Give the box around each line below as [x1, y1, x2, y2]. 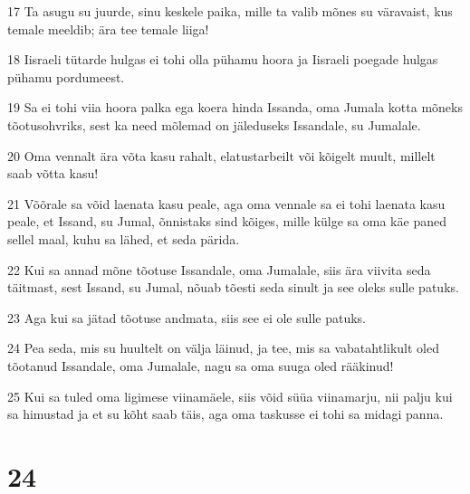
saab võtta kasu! [7, 164, 99, 183]
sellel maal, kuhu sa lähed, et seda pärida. [7, 229, 240, 248]
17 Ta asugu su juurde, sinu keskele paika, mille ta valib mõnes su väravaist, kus [7, 2, 453, 20]
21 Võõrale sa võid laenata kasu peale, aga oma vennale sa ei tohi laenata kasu [7, 194, 446, 213]
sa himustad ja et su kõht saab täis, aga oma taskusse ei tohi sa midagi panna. [7, 404, 444, 423]
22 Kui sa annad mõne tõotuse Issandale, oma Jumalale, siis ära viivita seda [7, 260, 431, 279]
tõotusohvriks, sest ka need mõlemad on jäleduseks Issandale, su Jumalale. [7, 115, 421, 134]
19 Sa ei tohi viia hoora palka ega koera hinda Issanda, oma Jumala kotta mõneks [7, 98, 463, 117]
